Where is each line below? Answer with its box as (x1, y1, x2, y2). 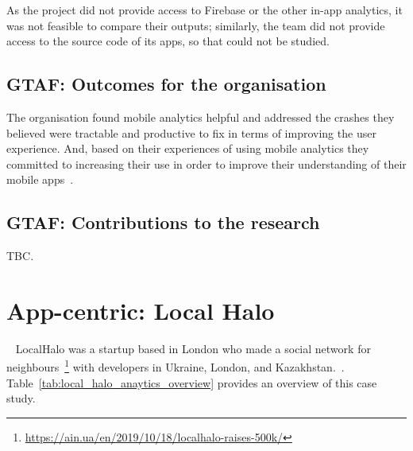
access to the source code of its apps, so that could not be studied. (6, 33, 330, 49)
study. (6, 390, 36, 406)
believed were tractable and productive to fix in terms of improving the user (6, 124, 376, 141)
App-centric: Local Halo (6, 294, 275, 326)
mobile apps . (6, 171, 74, 188)
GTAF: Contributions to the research (6, 210, 320, 235)
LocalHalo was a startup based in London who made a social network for (15, 340, 371, 356)
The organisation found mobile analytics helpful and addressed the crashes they (6, 108, 395, 125)
